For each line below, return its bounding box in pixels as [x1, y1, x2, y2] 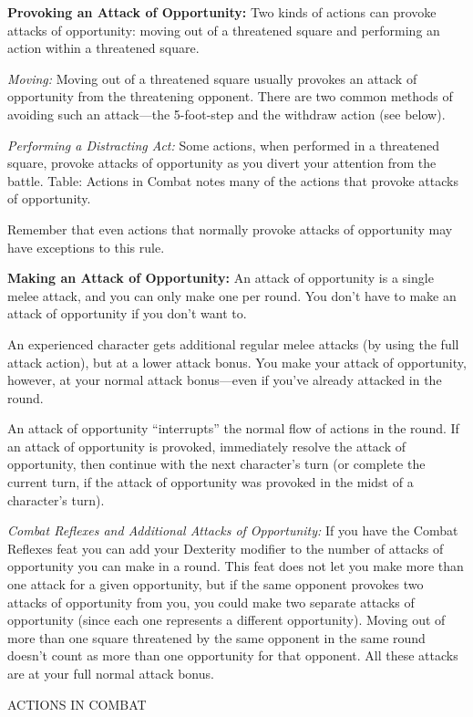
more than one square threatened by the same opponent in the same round [7, 628, 426, 647]
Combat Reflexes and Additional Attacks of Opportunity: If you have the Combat [7, 521, 458, 540]
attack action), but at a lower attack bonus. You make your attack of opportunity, [7, 352, 467, 371]
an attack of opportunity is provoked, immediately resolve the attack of [7, 436, 406, 455]
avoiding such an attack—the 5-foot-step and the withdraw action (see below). [7, 104, 446, 123]
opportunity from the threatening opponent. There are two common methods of [7, 87, 453, 106]
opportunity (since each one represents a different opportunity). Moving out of [7, 610, 446, 629]
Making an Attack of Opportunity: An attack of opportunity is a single [7, 268, 434, 287]
